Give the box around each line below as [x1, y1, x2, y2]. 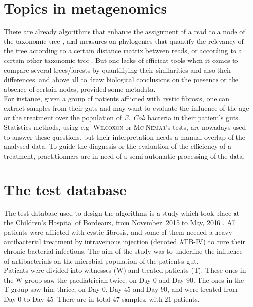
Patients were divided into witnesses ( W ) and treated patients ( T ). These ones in [4, 265, 246, 275]
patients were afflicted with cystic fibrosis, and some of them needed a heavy [4, 226, 233, 237]
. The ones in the [193, 274, 244, 285]
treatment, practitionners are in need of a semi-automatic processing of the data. [4, 150, 245, 161]
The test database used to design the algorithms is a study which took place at [4, 207, 240, 218]
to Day [24, 293, 44, 304]
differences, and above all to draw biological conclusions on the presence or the [4, 74, 238, 84]
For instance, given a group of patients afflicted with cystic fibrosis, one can [4, 93, 230, 103]
